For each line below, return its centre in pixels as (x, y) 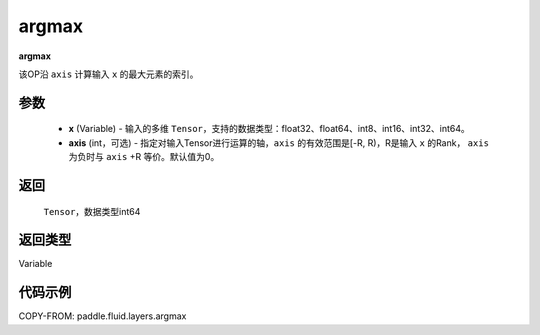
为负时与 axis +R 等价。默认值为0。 (144, 157)
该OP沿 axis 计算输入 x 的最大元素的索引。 (108, 74)
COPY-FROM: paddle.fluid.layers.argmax (102, 316)
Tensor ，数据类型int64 (92, 211)
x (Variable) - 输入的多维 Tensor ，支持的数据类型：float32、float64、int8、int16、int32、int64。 (269, 129)
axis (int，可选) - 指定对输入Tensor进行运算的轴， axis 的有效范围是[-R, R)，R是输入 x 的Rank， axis (279, 142)
